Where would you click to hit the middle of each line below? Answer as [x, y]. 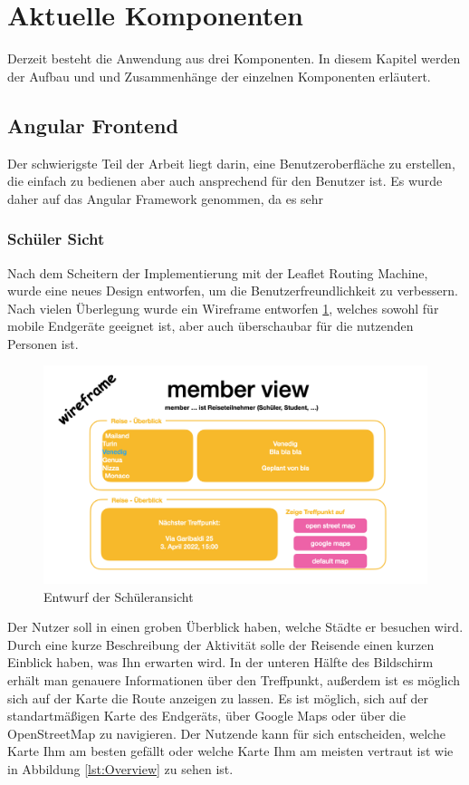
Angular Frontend [93, 125]
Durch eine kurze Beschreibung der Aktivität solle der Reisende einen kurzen [221, 644]
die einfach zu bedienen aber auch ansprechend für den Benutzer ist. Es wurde [225, 181]
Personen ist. [43, 343]
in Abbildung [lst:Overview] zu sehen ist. [120, 768]
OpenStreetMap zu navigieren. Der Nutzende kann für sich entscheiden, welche [226, 733]
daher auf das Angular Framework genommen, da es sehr [166, 198]
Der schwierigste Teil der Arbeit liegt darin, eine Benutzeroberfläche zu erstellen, [231, 163]
